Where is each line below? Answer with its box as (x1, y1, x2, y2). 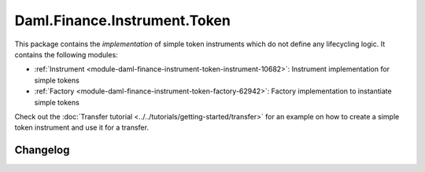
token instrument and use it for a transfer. (14, 123, 150, 133)
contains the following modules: (14, 49, 118, 59)
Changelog (14, 144, 70, 157)
